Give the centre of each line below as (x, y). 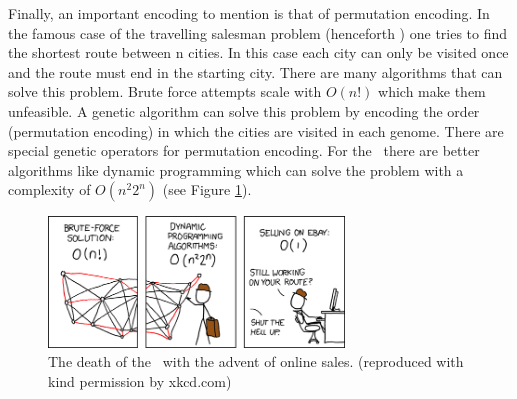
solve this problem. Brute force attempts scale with (165, 91)
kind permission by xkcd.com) (140, 380)
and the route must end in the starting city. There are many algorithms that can (255, 71)
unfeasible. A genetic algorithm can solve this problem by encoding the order (244, 110)
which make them (432, 91)
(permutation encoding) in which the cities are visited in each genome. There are (256, 130)
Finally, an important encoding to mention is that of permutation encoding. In (249, 13)
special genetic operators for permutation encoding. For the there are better (244, 150)
